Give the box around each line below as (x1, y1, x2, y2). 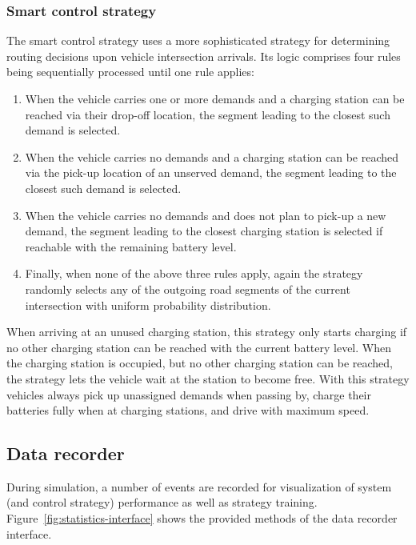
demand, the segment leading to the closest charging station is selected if (25, 222, 383, 239)
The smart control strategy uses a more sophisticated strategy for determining (6, 32, 390, 49)
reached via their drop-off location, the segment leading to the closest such (25, 106, 390, 122)
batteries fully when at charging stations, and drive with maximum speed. (6, 402, 370, 419)
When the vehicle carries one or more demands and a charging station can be (25, 90, 405, 106)
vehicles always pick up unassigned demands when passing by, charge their (6, 386, 371, 403)
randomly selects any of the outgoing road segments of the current (25, 280, 350, 297)
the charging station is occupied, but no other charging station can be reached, (6, 355, 394, 371)
